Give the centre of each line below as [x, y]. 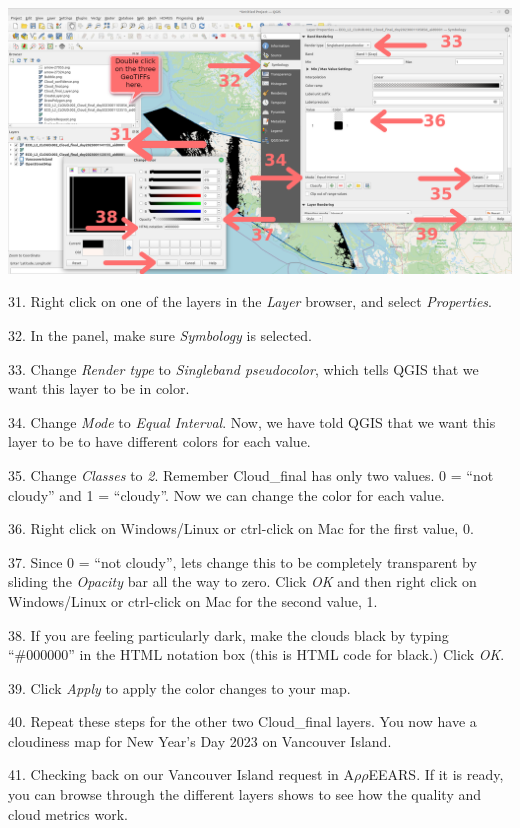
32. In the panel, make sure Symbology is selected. [160, 334]
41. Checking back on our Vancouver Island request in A [181, 774]
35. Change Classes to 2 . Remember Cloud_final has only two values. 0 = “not [251, 474]
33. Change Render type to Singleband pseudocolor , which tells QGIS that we [243, 368]
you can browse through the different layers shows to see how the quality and [245, 794]
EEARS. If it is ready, [436, 774]
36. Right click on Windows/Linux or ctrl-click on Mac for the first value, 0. [241, 528]
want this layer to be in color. [99, 388]
